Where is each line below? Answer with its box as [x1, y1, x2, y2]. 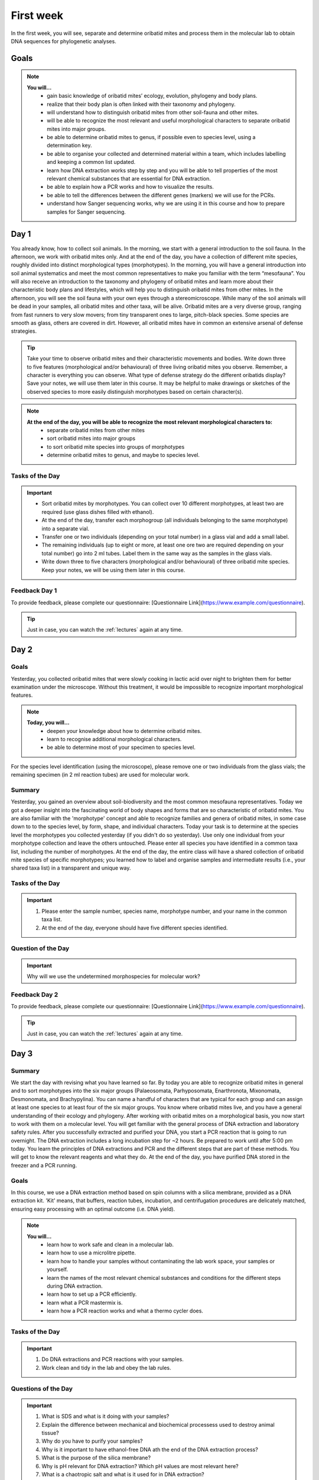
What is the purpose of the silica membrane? [41, 1454, 151, 1462]
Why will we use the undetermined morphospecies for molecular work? [27, 973, 200, 980]
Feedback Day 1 [11, 587, 57, 595]
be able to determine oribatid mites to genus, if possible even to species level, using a [47, 134, 256, 141]
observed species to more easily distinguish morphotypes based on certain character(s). [27, 388, 243, 395]
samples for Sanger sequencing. [47, 208, 126, 215]
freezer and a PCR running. [11, 1162, 77, 1169]
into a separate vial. [41, 525, 90, 532]
